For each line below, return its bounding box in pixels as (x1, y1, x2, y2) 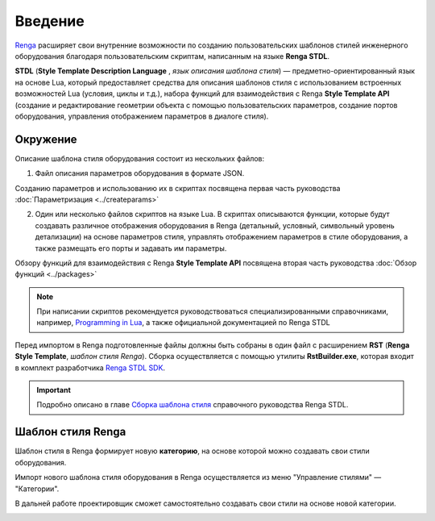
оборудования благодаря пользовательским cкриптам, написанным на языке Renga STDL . (14, 51, 330, 60)
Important (36, 386, 72, 395)
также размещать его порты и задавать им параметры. (35, 243, 227, 253)
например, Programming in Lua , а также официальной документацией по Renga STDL (36, 318, 330, 327)
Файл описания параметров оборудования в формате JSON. (35, 169, 245, 178)
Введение (14, 12, 85, 30)
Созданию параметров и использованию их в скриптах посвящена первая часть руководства (14, 183, 341, 193)
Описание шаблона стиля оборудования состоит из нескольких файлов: (14, 153, 265, 163)
